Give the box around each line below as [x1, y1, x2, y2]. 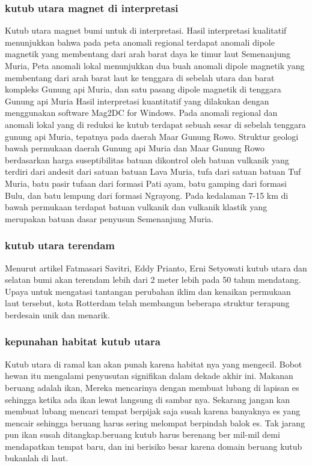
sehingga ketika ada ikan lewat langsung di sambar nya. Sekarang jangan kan [5, 393, 290, 405]
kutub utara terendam [5, 238, 115, 253]
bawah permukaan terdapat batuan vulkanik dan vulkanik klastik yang [5, 201, 268, 213]
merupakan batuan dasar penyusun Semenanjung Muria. [5, 212, 214, 225]
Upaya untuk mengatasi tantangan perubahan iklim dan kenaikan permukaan [5, 285, 291, 297]
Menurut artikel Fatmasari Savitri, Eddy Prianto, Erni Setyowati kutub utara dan [5, 261, 307, 274]
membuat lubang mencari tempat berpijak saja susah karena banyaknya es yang [5, 405, 301, 417]
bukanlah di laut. [5, 452, 69, 464]
